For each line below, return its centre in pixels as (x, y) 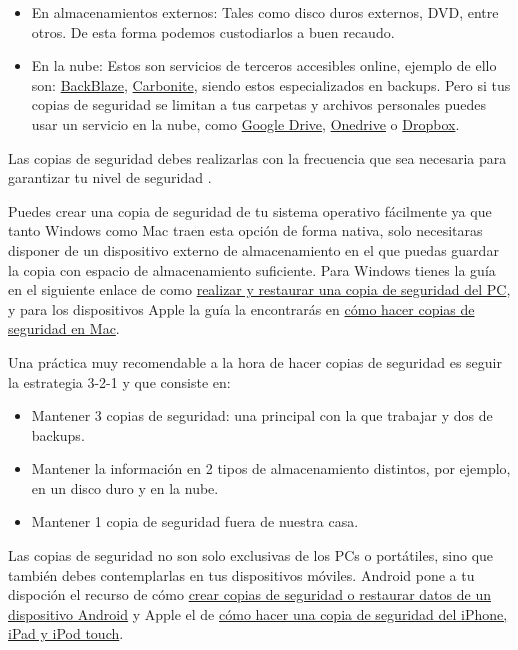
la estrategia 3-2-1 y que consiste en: (119, 381)
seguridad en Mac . (64, 328)
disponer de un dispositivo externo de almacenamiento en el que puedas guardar (253, 249)
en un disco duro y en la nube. (125, 487)
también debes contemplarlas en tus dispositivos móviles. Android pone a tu (241, 574)
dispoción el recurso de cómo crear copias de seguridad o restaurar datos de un (249, 594)
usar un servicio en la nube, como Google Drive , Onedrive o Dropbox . (245, 123)
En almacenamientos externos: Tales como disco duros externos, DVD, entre (265, 12)
